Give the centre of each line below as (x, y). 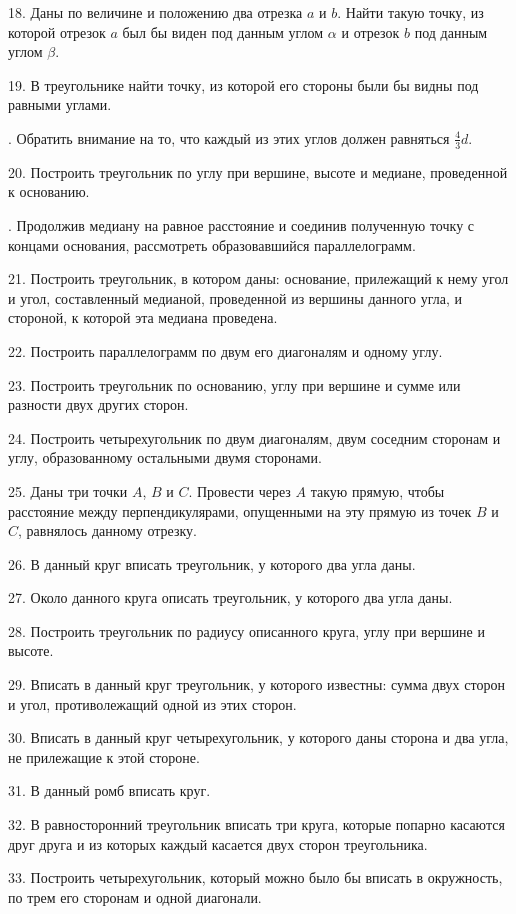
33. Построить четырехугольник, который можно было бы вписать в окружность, (255, 877)
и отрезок (370, 31)
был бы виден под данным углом (223, 31)
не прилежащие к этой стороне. (104, 756)
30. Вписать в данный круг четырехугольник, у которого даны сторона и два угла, (258, 737)
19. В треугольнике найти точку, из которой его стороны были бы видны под (243, 84)
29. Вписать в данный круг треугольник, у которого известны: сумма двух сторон (256, 684)
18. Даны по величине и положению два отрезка (155, 12)
